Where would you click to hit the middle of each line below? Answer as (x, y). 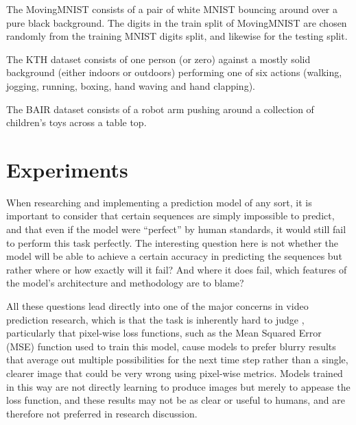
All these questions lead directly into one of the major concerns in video (157, 306)
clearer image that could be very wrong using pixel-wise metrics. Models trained (175, 373)
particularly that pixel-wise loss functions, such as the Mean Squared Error (164, 333)
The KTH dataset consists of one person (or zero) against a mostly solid (158, 59)
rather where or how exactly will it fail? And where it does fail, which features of (177, 269)
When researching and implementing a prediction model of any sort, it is (159, 202)
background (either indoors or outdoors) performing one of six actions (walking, (174, 72)
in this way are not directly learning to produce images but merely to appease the (178, 386)
